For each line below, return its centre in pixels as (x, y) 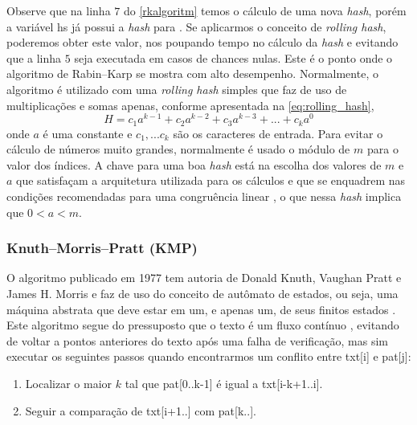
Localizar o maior (69, 384)
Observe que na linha (59, 10)
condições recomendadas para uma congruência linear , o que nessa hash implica (204, 196)
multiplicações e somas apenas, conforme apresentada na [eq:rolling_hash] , (190, 105)
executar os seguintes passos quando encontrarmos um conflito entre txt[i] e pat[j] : (209, 356)
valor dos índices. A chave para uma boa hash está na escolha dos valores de (194, 164)
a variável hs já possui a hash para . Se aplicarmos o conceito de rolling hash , (196, 26)
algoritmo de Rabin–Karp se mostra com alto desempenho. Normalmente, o (192, 74)
